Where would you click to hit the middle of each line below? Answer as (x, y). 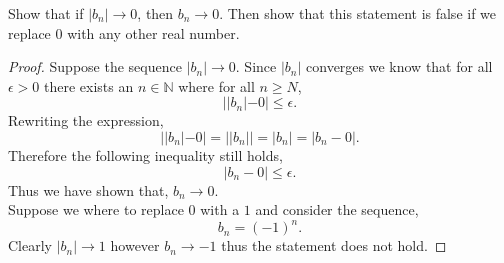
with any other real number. (153, 32)
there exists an (89, 85)
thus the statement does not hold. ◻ (334, 245)
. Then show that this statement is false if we (358, 13)
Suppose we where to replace (96, 209)
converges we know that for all (399, 66)
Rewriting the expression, (86, 120)
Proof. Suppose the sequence (95, 66)
